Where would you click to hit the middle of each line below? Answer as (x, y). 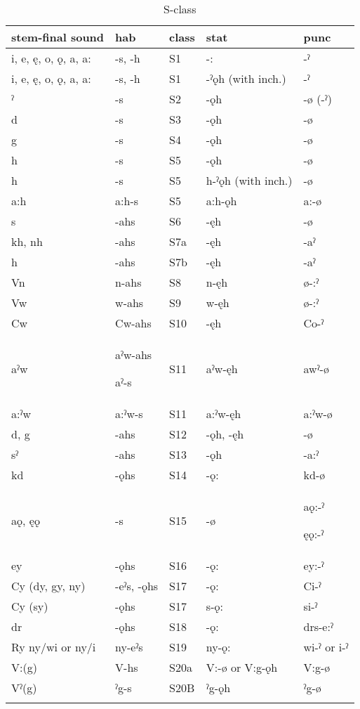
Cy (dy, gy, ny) (48, 586)
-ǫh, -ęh (225, 434)
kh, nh (27, 241)
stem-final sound (58, 37)
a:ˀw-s (129, 414)
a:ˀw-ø (318, 414)
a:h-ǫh (221, 201)
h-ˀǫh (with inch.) (249, 180)
